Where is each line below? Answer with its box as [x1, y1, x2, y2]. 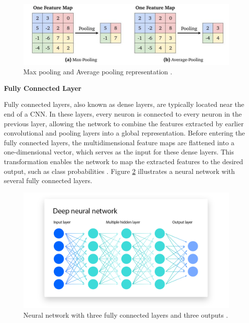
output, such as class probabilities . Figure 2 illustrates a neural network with [4, 166, 235, 176]
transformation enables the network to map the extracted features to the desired [4, 156, 243, 167]
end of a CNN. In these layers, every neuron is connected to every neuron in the [4, 109, 242, 119]
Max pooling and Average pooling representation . [23, 67, 172, 77]
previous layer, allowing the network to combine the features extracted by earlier [4, 118, 244, 128]
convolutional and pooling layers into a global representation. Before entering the [4, 128, 245, 138]
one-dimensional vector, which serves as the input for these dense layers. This [4, 147, 234, 157]
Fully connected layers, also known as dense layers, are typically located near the [4, 99, 244, 109]
